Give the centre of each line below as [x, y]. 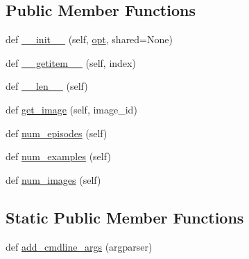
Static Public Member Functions [125, 217]
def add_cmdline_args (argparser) [79, 246]
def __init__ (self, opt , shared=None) [89, 39]
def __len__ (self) [47, 86]
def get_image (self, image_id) [71, 109]
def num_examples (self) [58, 156]
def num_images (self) [53, 179]
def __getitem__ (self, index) [71, 62]
